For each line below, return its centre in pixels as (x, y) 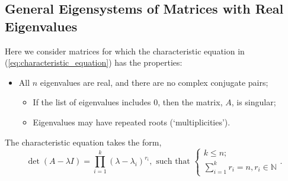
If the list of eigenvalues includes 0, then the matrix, (128, 102)
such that (173, 162)
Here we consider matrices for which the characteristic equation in (125, 51)
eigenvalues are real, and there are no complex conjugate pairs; (154, 82)
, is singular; (254, 102)
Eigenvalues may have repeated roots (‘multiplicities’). (132, 122)
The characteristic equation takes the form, (83, 142)
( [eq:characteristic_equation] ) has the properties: (94, 62)
